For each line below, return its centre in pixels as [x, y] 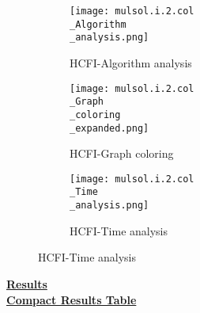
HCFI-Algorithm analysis [131, 62]
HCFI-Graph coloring [122, 153]
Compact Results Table [72, 299]
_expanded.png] [109, 128]
